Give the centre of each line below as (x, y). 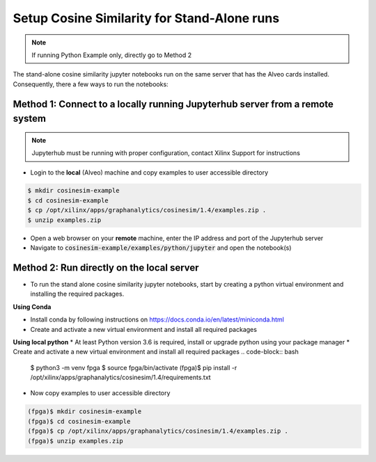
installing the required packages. (77, 294)
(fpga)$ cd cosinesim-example (79, 421)
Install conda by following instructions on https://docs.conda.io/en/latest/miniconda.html (157, 319)
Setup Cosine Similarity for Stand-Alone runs (146, 18)
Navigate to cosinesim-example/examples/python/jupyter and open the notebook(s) (161, 248)
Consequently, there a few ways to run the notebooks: (91, 84)
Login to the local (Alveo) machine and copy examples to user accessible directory (149, 172)
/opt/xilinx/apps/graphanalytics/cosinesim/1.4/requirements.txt (121, 377)
